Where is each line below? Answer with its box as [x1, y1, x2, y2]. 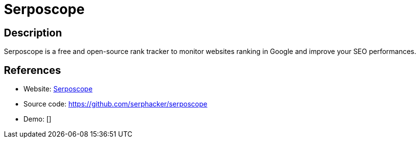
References [4, 64, 61, 76]
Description [4, 26, 62, 39]
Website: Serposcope [23, 85, 93, 93]
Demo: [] [23, 115, 52, 124]
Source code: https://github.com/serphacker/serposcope [23, 100, 208, 108]
